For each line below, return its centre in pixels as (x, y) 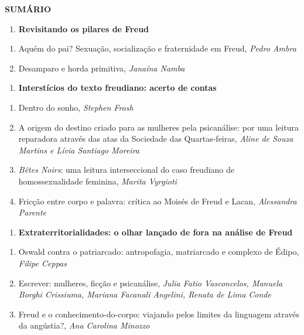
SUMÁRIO (28, 9)
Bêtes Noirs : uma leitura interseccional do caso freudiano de (127, 170)
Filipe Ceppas (42, 263)
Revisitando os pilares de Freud (84, 28)
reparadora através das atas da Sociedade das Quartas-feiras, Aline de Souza (156, 139)
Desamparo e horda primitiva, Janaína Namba (102, 68)
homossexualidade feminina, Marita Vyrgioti (98, 181)
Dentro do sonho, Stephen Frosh (76, 107)
